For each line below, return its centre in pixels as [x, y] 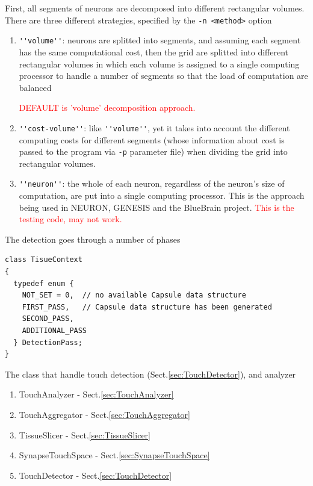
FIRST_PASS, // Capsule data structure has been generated [147, 307]
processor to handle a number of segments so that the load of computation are [163, 76]
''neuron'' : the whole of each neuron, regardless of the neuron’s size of [152, 183]
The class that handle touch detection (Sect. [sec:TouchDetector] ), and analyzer [150, 374]
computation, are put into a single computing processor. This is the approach [162, 195]
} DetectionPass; [48, 342]
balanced [35, 87]
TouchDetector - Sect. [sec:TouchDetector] [95, 475]
